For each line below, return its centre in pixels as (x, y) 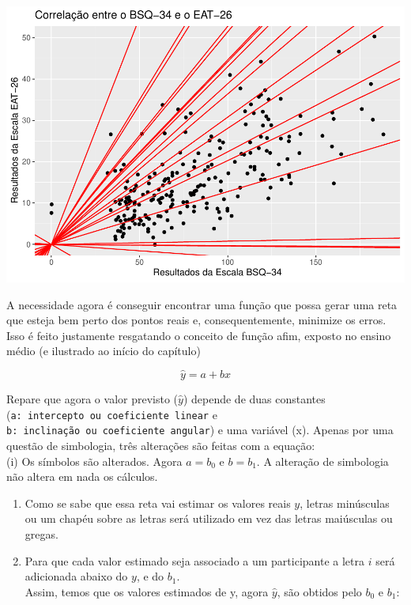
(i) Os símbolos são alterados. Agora (94, 461)
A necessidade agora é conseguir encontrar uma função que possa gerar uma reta (202, 304)
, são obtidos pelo (319, 591)
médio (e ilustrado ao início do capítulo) (104, 351)
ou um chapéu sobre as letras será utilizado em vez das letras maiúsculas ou (209, 518)
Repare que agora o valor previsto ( (92, 399)
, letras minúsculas (345, 503)
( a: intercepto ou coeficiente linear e (112, 414)
